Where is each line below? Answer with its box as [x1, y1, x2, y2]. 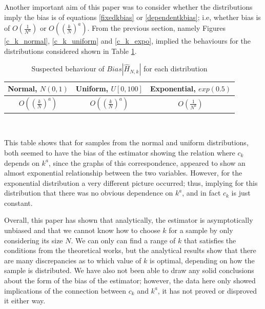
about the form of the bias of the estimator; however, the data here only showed [4, 275, 256, 286]
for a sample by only [169, 225, 233, 236]
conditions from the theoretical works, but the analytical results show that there [4, 245, 256, 256]
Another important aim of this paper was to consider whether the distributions [4, 2, 253, 12]
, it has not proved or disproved [157, 285, 257, 296]
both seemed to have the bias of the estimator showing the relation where [4, 147, 235, 158]
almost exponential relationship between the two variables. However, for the [4, 167, 242, 178]
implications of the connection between [4, 285, 127, 296]
